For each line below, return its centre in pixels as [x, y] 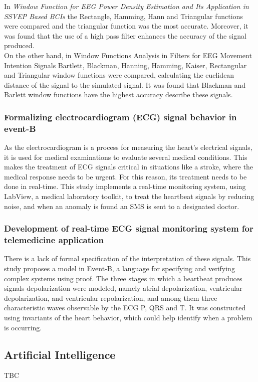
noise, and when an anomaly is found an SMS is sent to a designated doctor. [122, 206]
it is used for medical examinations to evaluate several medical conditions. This [126, 157]
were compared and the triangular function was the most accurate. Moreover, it [126, 26]
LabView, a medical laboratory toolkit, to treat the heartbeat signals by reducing [129, 196]
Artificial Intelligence [60, 354]
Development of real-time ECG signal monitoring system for [129, 228]
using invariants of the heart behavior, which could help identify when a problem [128, 317]
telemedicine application [54, 240]
